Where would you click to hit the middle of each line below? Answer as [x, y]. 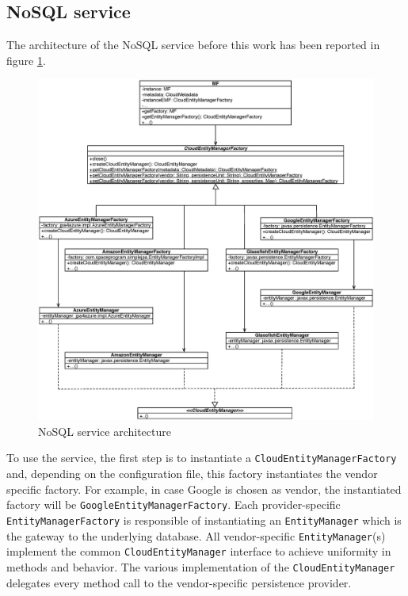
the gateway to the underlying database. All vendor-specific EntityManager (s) [196, 535]
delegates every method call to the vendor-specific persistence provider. [179, 582]
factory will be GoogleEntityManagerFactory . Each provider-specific [173, 504]
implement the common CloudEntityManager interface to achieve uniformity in [199, 551]
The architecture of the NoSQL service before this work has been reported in [193, 45]
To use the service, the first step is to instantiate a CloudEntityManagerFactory [202, 458]
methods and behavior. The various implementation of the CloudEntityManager [201, 566]
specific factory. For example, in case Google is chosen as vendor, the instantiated [204, 489]
